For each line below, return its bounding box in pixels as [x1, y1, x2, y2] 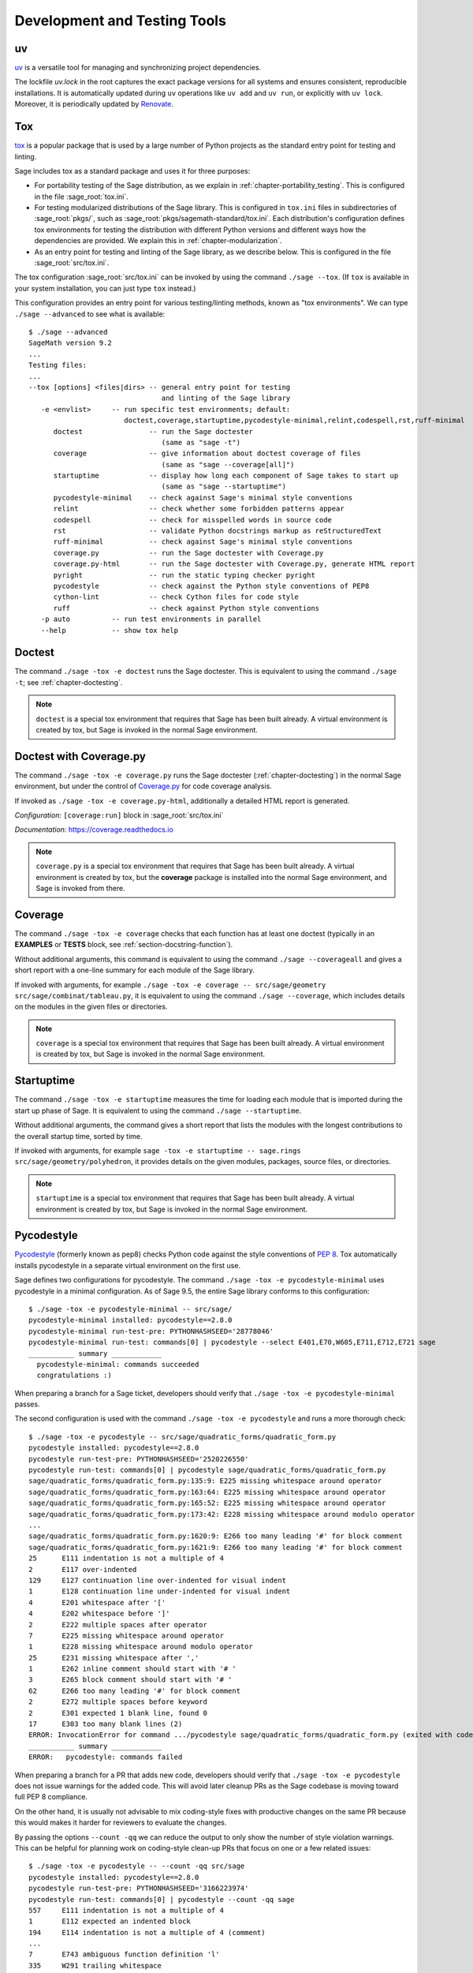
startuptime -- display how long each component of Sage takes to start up [53, 471, 399, 481]
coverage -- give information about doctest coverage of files [53, 449, 362, 458]
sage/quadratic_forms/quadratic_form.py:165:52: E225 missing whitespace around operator [28, 1499, 386, 1507]
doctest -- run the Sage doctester [53, 427, 254, 436]
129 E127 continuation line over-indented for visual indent [28, 1575, 287, 1585]
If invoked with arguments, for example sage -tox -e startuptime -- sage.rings [14, 1145, 301, 1155]
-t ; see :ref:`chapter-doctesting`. [14, 677, 123, 687]
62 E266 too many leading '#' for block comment [28, 1686, 240, 1695]
